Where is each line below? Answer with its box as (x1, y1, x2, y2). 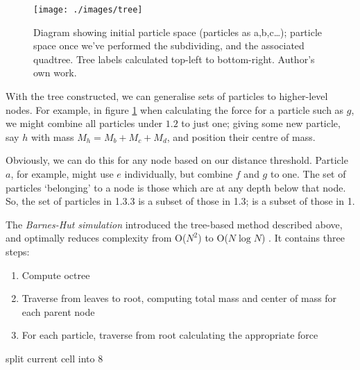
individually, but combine (124, 167, 233, 180)
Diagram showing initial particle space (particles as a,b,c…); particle (33, 24, 323, 39)
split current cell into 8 (6, 351, 103, 365)
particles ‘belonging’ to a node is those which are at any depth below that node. (6, 180, 346, 194)
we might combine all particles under (6, 116, 163, 131)
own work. (33, 65, 77, 80)
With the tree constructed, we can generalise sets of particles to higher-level (6, 89, 328, 103)
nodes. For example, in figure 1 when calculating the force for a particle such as (6, 102, 344, 117)
